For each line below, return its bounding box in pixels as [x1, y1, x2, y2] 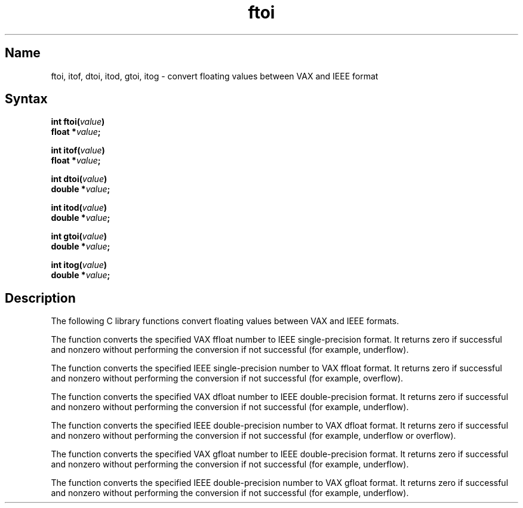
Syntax [5, 91, 48, 107]
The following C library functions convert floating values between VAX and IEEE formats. [51, 316, 399, 327]
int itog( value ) [51, 260, 107, 270]
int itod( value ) [51, 202, 107, 213]
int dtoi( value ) [51, 174, 107, 184]
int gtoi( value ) [51, 231, 107, 242]
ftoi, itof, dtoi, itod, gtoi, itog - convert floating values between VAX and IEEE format [51, 70, 379, 81]
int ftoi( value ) [51, 116, 105, 127]
